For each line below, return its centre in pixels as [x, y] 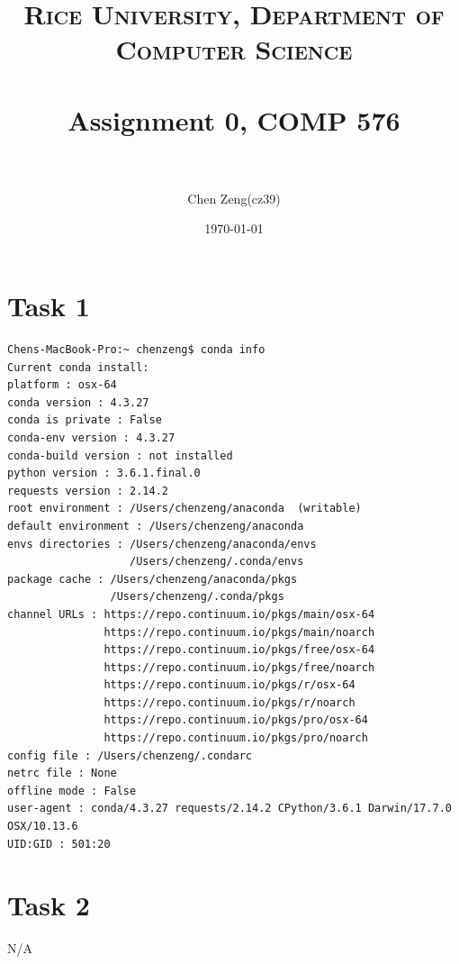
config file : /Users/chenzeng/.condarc [130, 755]
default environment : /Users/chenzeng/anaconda [156, 526]
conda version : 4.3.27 [78, 402]
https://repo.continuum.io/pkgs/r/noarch [229, 702]
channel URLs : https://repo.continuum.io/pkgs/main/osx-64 [191, 614]
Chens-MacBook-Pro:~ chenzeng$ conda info [136, 350]
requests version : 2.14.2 [88, 491]
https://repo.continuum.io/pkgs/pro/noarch [236, 738]
